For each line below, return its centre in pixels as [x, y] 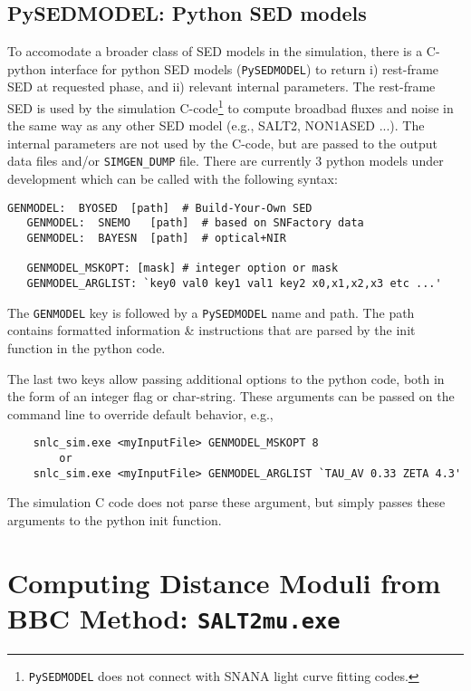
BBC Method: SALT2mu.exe [174, 617]
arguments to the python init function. [115, 519]
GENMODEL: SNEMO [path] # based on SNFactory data [195, 223]
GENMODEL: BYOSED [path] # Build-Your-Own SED [160, 208]
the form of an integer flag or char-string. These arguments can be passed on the [231, 396]
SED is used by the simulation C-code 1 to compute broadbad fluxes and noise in [231, 106]
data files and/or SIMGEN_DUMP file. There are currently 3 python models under [226, 161]
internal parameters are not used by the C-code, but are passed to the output [222, 143]
